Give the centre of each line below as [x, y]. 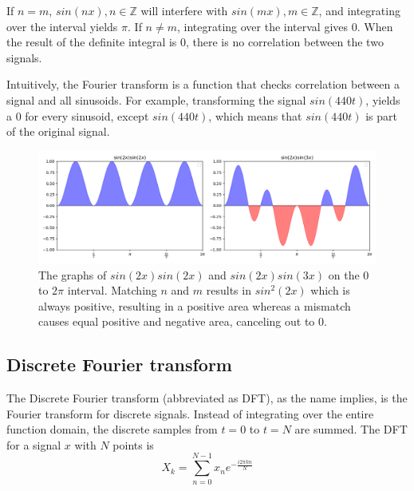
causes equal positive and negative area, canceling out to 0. [183, 321]
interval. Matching [112, 290]
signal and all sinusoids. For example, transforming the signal [156, 99]
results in [229, 290]
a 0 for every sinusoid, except [78, 115]
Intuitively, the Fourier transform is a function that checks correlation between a [203, 84]
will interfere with [184, 10]
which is [330, 290]
